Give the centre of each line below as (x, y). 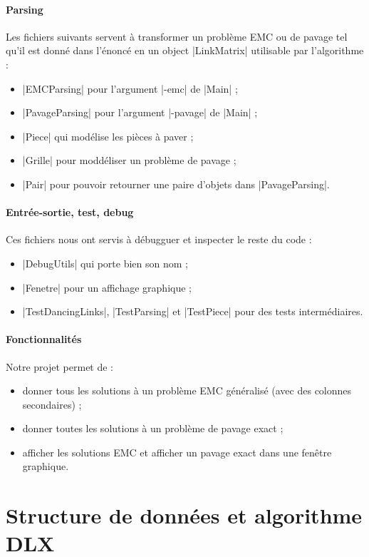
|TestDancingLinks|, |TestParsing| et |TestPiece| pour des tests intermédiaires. (193, 311)
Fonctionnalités (44, 339)
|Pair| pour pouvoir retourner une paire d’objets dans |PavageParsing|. (176, 184)
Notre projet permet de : (60, 366)
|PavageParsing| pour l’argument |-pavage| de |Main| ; (140, 112)
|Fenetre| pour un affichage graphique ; (107, 287)
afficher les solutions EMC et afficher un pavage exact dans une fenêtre (177, 452)
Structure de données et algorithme (184, 515)
